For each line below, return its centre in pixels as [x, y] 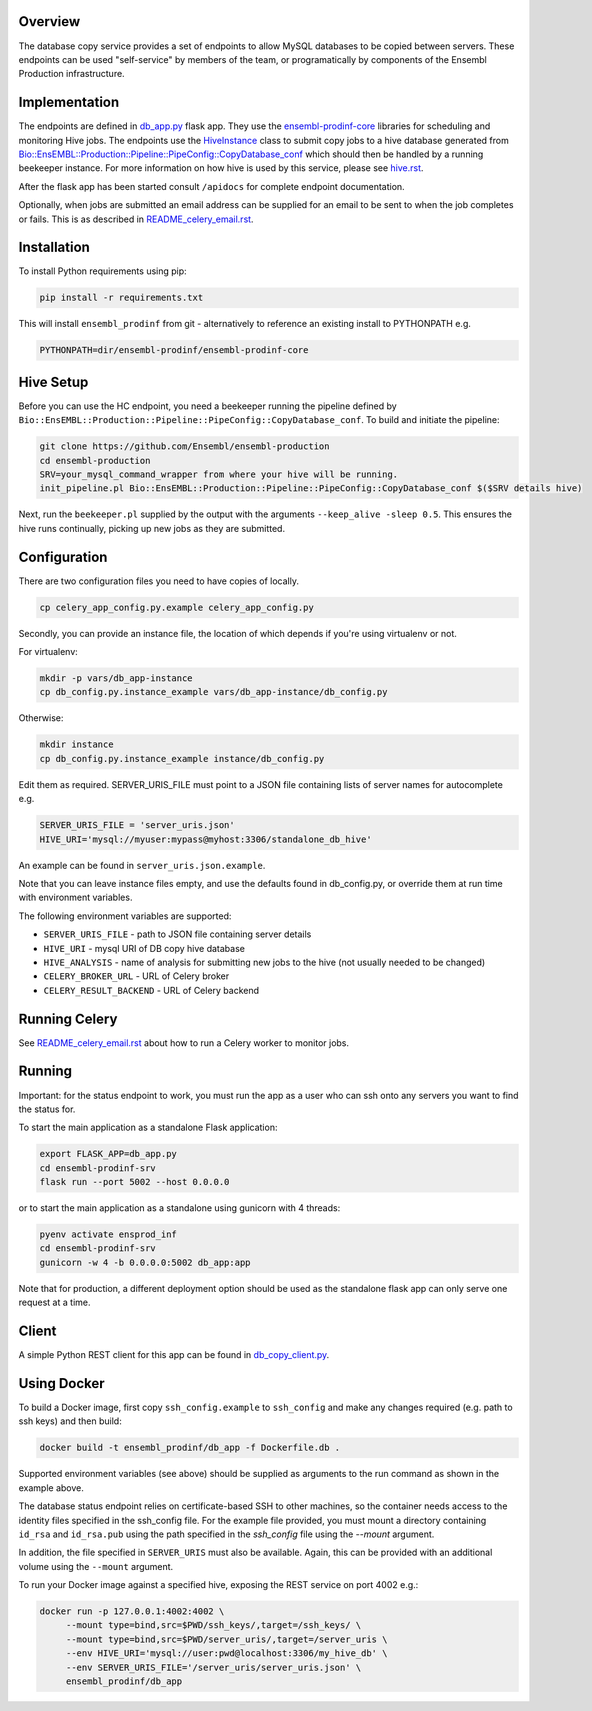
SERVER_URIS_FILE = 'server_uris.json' [137, 825]
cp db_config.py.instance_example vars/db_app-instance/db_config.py [213, 692]
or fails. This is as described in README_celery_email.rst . [136, 219]
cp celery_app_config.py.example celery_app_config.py [176, 607]
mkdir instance [76, 744]
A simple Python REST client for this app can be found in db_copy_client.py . [174, 1355]
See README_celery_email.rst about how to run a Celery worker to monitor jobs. [184, 1042]
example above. [51, 1487]
